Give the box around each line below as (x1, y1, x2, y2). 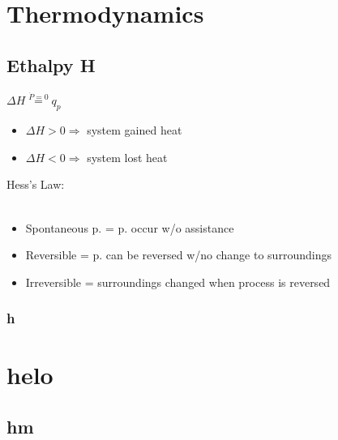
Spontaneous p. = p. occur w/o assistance (25, 219, 234, 236)
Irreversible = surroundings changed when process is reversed (25, 273, 331, 290)
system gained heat (87, 122, 182, 139)
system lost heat (87, 148, 168, 165)
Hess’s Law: (6, 176, 65, 193)
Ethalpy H (6, 52, 96, 77)
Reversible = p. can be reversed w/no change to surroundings (25, 246, 332, 263)
